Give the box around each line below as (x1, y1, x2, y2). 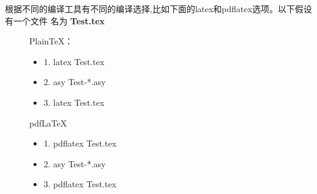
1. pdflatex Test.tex (43, 137, 116, 150)
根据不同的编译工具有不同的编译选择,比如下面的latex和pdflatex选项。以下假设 (5, 2, 312, 15)
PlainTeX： (29, 35, 73, 47)
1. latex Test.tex (43, 55, 105, 68)
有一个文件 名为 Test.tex (5, 14, 105, 27)
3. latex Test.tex (43, 95, 105, 108)
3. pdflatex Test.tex (43, 178, 116, 190)
